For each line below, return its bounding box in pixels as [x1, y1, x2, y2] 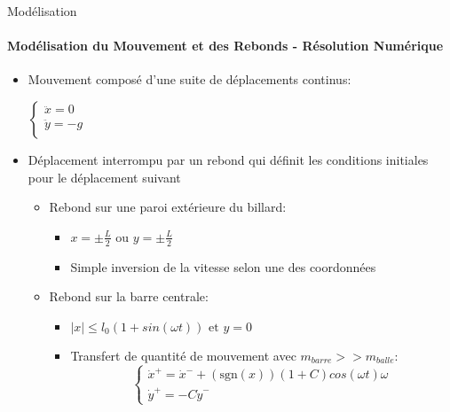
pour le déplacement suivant [28, 167, 181, 186]
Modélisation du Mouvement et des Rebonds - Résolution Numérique [7, 36, 444, 55]
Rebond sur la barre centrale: [49, 287, 209, 306]
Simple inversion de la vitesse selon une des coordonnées [70, 257, 376, 276]
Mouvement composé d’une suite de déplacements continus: [28, 70, 351, 89]
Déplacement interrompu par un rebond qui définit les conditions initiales [28, 150, 429, 168]
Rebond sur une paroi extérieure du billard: [49, 198, 287, 216]
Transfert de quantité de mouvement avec [70, 346, 296, 364]
